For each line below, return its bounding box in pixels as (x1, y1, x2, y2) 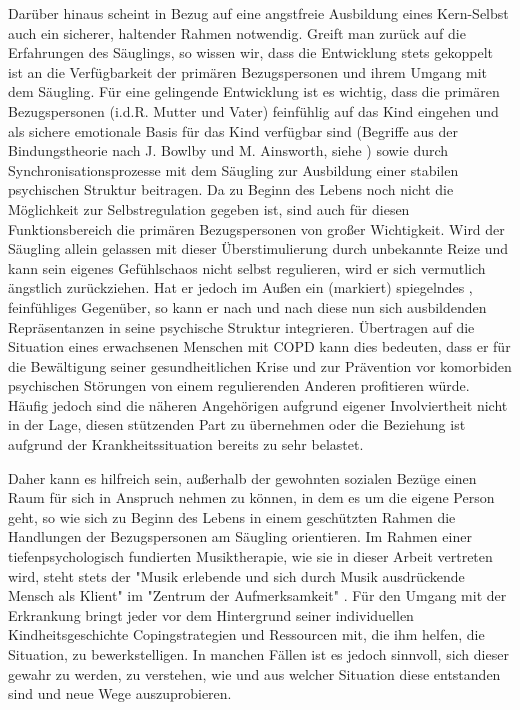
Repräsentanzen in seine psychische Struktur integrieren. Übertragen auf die (8, 316, 475, 337)
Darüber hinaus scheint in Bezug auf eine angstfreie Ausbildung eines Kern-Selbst (8, 3, 509, 23)
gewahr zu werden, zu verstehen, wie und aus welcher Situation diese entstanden (8, 663, 501, 684)
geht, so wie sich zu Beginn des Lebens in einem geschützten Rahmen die (8, 506, 456, 527)
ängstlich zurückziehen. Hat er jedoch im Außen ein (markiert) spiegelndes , (8, 277, 473, 298)
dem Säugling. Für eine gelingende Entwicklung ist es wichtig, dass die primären (8, 81, 500, 102)
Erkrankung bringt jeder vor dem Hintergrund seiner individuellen (8, 604, 414, 625)
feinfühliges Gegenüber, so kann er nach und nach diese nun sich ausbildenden (8, 296, 487, 317)
